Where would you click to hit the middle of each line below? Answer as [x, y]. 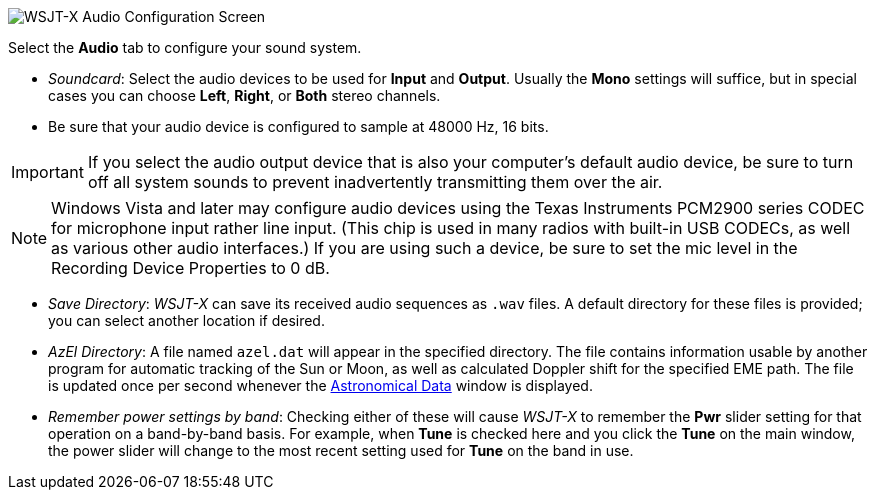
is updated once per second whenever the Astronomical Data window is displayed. [320, 385]
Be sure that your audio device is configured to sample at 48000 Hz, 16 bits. [298, 126]
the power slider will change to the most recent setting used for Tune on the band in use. [341, 450]
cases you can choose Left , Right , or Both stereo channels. [244, 95]
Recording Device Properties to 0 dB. [190, 268]
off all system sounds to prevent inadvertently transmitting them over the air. [375, 182]
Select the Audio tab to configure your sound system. [185, 47]
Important [47, 172]
